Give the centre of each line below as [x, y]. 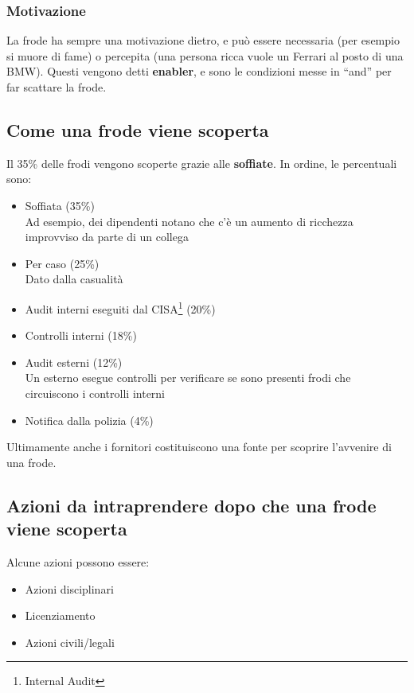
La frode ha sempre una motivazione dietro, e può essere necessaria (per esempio [203, 40]
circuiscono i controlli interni [95, 393]
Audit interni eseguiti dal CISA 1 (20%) [120, 307]
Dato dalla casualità [74, 279]
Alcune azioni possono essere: [78, 561]
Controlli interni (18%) [81, 335]
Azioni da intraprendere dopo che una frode [191, 505]
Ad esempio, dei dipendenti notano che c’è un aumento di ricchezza [189, 221]
